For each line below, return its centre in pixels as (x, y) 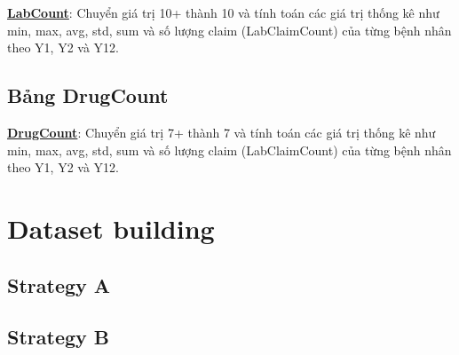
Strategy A (59, 284)
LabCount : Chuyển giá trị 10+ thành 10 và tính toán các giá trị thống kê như (223, 12)
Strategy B (58, 337)
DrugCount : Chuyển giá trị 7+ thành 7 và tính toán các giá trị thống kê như (222, 132)
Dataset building (111, 228)
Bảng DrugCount (88, 95)
